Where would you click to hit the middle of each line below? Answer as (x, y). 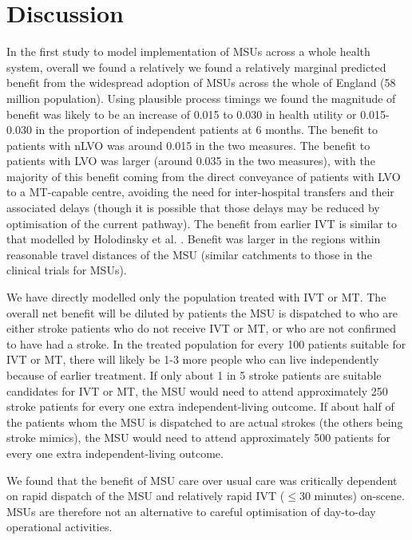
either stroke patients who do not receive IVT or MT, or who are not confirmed (202, 328)
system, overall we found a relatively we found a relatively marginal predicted (196, 67)
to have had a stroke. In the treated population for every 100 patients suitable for (206, 343)
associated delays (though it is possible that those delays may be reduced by (193, 208)
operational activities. (59, 527)
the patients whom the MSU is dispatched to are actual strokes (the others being (205, 422)
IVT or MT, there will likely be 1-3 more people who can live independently (193, 359)
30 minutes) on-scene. (352, 496)
